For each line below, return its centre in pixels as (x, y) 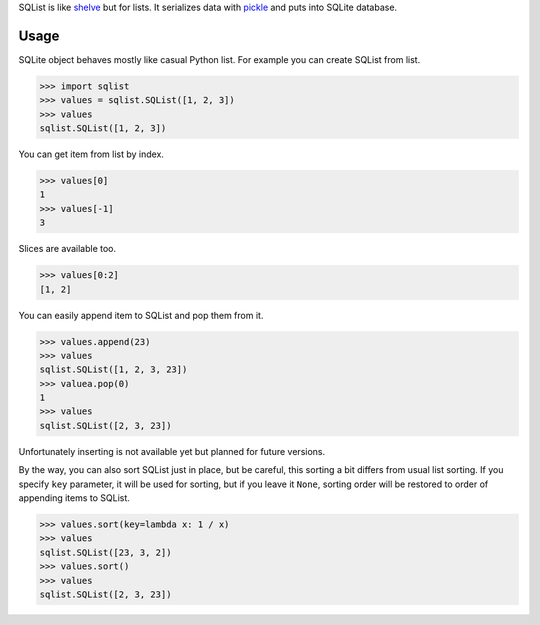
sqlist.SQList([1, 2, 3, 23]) (113, 369)
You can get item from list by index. (91, 154)
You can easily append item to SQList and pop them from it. (141, 315)
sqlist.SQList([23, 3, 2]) (105, 552)
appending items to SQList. (74, 498)
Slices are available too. (67, 249)
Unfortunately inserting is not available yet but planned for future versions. (172, 451)
